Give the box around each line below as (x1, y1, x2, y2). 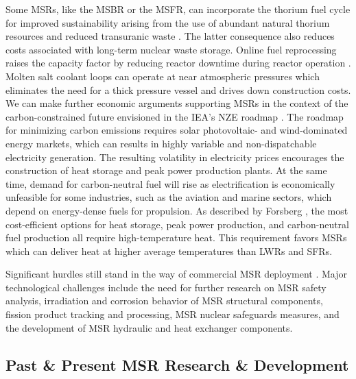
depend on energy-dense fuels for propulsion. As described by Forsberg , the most (5, 203, 348, 217)
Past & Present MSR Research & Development (5, 354, 349, 375)
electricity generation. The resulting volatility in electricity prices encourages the (5, 149, 344, 164)
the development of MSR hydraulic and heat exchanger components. (5, 320, 293, 334)
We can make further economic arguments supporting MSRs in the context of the (5, 96, 348, 110)
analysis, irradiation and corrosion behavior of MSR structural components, (5, 293, 323, 308)
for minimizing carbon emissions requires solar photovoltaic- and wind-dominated (5, 123, 348, 137)
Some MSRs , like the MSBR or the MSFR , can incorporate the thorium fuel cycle (5, 2, 351, 16)
